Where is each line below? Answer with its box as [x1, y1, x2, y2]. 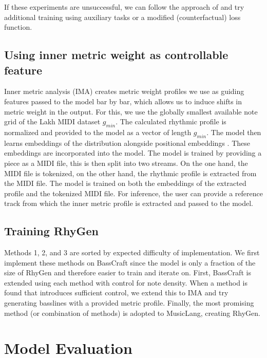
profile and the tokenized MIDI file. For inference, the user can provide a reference [4, 187, 263, 198]
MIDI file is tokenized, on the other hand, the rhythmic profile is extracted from [4, 167, 257, 178]
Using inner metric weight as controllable [4, 47, 228, 63]
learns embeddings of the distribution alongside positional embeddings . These [4, 137, 250, 148]
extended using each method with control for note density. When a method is [4, 277, 247, 288]
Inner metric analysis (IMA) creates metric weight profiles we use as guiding [4, 86, 244, 97]
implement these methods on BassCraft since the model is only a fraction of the [4, 257, 256, 268]
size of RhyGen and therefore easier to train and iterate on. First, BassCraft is [4, 267, 251, 278]
